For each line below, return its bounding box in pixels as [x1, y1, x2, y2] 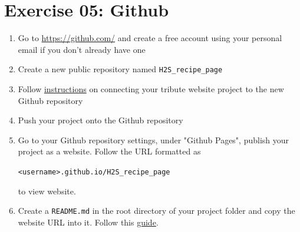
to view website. [18, 184, 76, 197]
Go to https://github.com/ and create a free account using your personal [18, 32, 282, 44]
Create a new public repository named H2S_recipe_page [18, 63, 223, 75]
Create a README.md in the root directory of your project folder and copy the [18, 204, 295, 217]
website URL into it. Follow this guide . [18, 216, 159, 228]
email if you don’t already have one [18, 43, 146, 55]
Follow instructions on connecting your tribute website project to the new [18, 82, 284, 95]
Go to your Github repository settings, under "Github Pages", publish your [18, 133, 289, 146]
